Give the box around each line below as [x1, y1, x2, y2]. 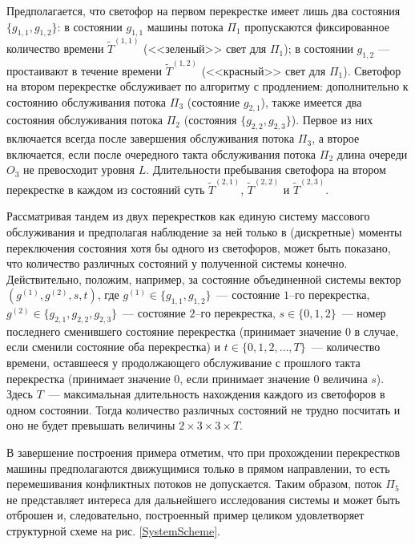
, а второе [312, 130, 360, 147]
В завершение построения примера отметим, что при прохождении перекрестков [6, 444, 401, 461]
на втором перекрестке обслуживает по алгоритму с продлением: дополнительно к [6, 78, 409, 95]
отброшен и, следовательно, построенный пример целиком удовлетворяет [6, 507, 365, 523]
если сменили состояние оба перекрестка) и [6, 338, 221, 355]
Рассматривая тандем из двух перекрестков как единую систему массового [6, 208, 370, 224]
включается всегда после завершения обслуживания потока [6, 130, 295, 147]
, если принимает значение [179, 369, 310, 386]
